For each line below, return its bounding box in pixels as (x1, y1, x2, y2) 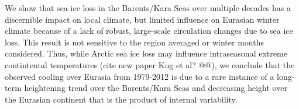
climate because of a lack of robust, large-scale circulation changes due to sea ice (5, 24, 293, 37)
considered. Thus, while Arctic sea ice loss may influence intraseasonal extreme (5, 47, 287, 59)
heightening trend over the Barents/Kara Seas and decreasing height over (24, 82, 287, 94)
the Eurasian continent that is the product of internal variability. (5, 93, 238, 105)
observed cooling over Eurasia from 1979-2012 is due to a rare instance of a (5, 70, 274, 82)
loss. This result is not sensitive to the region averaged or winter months (5, 36, 264, 48)
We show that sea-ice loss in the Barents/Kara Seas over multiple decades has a (5, 2, 291, 13)
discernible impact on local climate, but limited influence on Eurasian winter (5, 13, 280, 25)
